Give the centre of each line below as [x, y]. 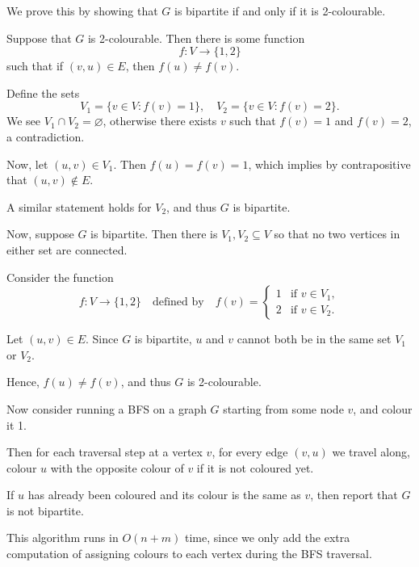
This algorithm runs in [63, 538]
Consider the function [60, 277]
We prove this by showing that [82, 10]
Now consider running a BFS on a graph [107, 408]
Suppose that [39, 38]
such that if [35, 66]
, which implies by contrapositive [329, 164]
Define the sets [43, 92]
